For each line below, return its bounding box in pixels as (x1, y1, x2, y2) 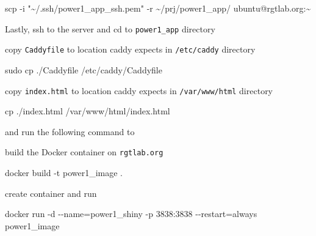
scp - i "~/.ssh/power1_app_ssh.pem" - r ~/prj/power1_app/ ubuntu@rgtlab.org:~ (5, 2, 311, 14)
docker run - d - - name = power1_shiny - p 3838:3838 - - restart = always (5, 207, 257, 220)
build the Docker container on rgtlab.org (5, 146, 163, 158)
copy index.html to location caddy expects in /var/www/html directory (5, 84, 273, 97)
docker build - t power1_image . (5, 166, 123, 179)
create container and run (5, 186, 97, 199)
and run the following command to (5, 125, 135, 138)
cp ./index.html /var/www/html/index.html (5, 105, 170, 117)
